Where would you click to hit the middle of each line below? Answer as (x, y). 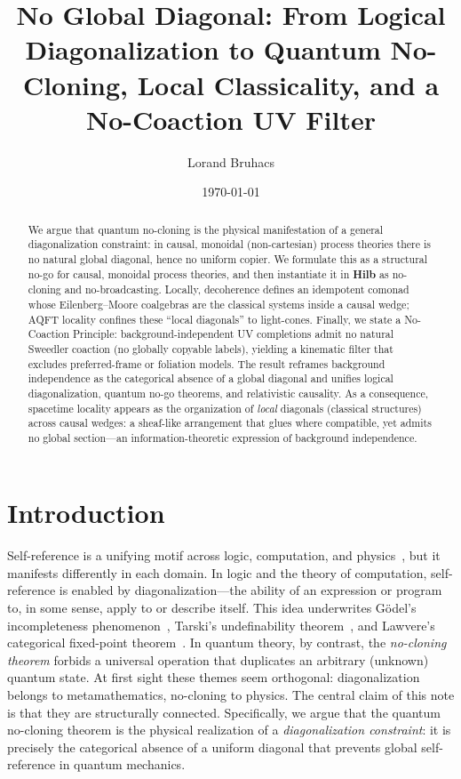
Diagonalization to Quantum (203, 49)
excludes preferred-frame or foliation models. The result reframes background (207, 363)
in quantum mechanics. (122, 764)
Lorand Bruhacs (231, 161)
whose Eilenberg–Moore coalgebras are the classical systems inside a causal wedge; (219, 304)
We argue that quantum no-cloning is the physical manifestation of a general (206, 229)
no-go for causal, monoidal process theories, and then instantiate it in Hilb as (208, 274)
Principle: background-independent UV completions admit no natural (233, 334)
